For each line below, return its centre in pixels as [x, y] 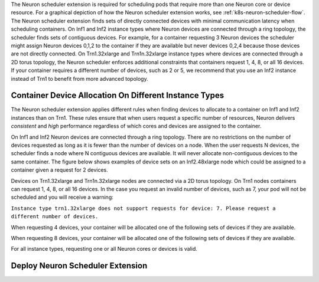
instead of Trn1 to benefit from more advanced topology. [79, 78]
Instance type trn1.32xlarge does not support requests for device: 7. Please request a [143, 208]
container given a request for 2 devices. [60, 170]
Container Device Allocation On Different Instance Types [118, 95]
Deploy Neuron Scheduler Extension [79, 266]
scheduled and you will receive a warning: [62, 197]
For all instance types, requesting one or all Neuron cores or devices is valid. [104, 249]
